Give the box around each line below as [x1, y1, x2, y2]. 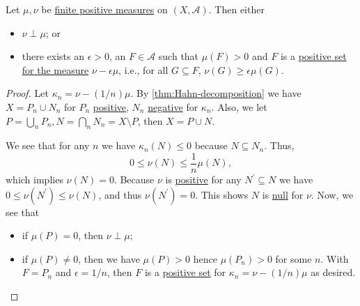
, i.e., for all [118, 62, 169, 77]
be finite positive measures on [41, 2, 168, 16]
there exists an [22, 49, 85, 63]
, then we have [78, 251, 140, 266]
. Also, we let [211, 99, 267, 114]
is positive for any [165, 172, 242, 187]
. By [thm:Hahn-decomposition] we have [130, 86, 302, 100]
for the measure [22, 62, 89, 77]
